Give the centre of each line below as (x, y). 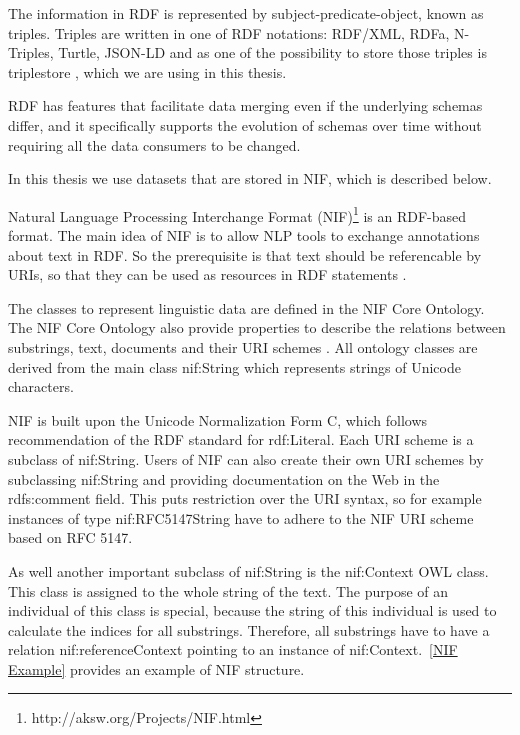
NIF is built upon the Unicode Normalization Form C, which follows (218, 419)
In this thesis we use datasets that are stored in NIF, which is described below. (250, 178)
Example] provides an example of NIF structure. (156, 668)
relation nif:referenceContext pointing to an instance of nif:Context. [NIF (233, 649)
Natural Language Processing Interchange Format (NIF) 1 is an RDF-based (237, 214)
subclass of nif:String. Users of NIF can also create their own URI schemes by (246, 458)
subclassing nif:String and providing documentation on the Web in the (224, 478)
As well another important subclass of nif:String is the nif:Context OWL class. (248, 570)
